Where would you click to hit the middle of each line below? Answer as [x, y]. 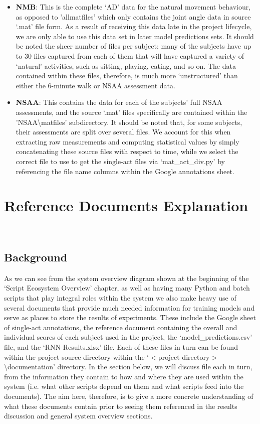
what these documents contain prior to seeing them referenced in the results [121, 406]
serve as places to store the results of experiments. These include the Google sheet [130, 317]
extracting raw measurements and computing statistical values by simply [127, 141]
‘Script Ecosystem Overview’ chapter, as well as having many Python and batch [127, 288]
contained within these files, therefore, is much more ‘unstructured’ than [127, 76]
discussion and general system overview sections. [78, 416]
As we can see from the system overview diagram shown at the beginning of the [126, 278]
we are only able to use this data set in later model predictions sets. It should [135, 36]
